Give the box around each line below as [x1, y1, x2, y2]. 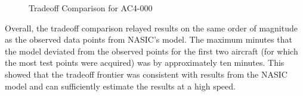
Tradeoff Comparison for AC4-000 [29, 2, 153, 14]
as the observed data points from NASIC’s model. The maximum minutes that [5, 33, 292, 46]
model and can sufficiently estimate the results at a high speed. [5, 79, 236, 92]
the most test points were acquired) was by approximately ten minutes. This [5, 56, 285, 69]
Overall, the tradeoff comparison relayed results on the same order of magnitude [5, 21, 298, 34]
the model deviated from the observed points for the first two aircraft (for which [5, 44, 298, 57]
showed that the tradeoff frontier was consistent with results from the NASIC [5, 68, 287, 80]
